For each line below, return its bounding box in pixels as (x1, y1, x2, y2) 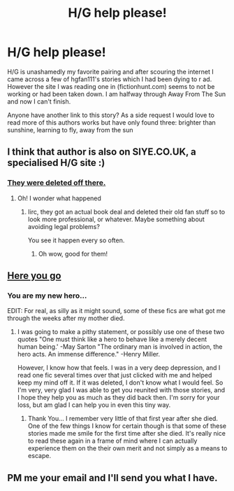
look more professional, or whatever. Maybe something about (27, 215, 205, 223)
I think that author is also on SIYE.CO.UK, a (7, 146, 197, 158)
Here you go (7, 270, 61, 282)
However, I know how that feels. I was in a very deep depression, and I (17, 364, 221, 372)
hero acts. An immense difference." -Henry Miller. (17, 350, 161, 359)
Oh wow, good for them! (38, 249, 108, 258)
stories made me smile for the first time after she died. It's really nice (27, 429, 226, 438)
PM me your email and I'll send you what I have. (7, 471, 218, 484)
